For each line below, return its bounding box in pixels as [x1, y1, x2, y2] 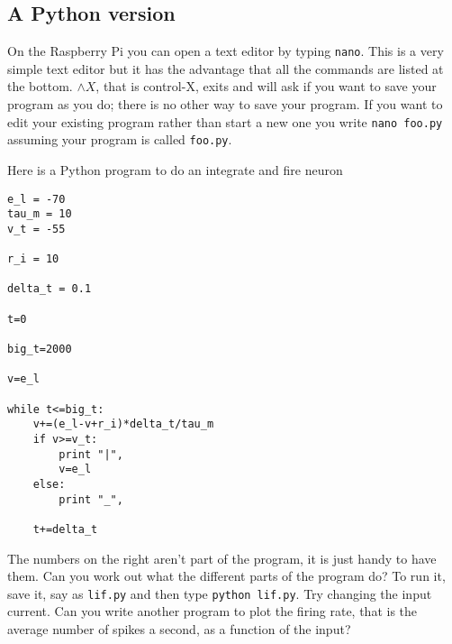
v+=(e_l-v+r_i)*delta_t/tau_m [32, 418, 214, 431]
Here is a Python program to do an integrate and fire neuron [7, 160, 343, 179]
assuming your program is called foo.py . [7, 130, 232, 149]
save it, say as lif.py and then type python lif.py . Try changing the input [7, 584, 432, 603]
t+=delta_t [32, 522, 98, 536]
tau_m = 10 [7, 207, 72, 221]
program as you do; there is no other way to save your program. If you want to [7, 95, 443, 114]
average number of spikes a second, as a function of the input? [7, 620, 351, 639]
